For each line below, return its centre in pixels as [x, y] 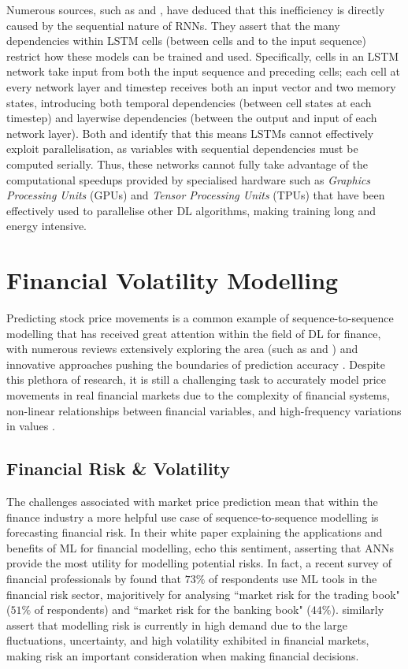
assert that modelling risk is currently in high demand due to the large [177, 624]
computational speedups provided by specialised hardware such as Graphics [189, 179]
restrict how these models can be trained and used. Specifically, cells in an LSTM [203, 56]
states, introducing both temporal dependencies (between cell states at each [189, 102]
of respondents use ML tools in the [293, 578]
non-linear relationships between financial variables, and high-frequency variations [204, 410]
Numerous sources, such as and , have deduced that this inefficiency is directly [196, 9]
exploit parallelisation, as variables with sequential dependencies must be [182, 149]
